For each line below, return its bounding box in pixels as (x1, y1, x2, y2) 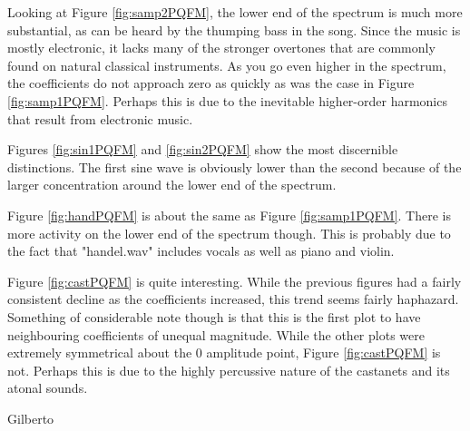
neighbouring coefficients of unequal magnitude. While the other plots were (7, 325, 425, 344)
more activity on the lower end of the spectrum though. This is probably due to (7, 223, 451, 242)
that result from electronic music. (7, 109, 193, 128)
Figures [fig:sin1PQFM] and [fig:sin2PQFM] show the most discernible (7, 140, 398, 159)
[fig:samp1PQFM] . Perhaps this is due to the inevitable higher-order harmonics (7, 91, 447, 110)
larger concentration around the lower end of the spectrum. (7, 175, 337, 194)
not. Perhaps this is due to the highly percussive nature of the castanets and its (7, 360, 450, 379)
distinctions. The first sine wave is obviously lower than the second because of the (7, 157, 462, 176)
